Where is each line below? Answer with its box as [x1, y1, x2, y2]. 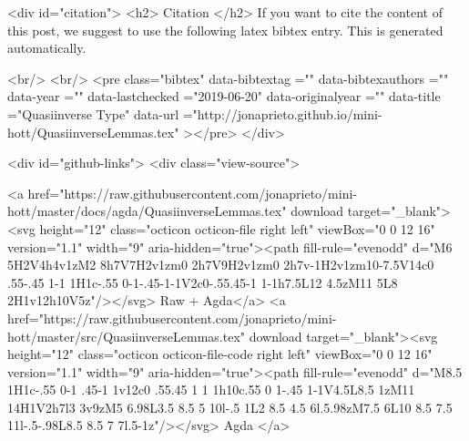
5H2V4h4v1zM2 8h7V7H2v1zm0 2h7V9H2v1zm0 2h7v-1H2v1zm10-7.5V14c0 [7, 255, 434, 274]
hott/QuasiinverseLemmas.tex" [7, 122, 179, 141]
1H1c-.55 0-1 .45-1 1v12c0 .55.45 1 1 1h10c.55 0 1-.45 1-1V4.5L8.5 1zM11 [7, 380, 415, 399]
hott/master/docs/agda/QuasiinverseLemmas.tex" [7, 201, 287, 220]
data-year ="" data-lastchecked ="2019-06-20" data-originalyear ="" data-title [7, 87, 441, 106]
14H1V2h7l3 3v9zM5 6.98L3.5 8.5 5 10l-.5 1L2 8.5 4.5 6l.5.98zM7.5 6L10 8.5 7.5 [7, 397, 453, 416]
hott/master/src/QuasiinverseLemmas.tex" [7, 326, 246, 345]
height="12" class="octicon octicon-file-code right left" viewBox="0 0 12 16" [7, 344, 433, 364]
